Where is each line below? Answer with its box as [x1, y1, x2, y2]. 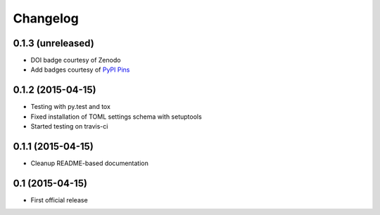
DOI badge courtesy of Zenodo [30, 56, 121, 65]
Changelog [13, 11, 79, 26]
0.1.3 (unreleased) [13, 37, 94, 49]
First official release [30, 195, 88, 204]
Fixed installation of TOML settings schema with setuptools [30, 112, 202, 121]
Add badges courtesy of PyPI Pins [30, 65, 130, 74]
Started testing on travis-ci [30, 122, 108, 131]
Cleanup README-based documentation [30, 159, 149, 168]
